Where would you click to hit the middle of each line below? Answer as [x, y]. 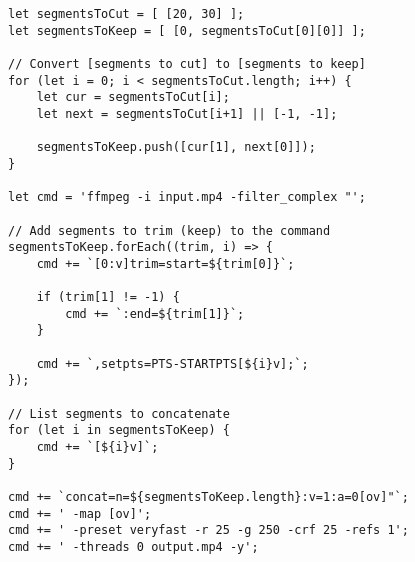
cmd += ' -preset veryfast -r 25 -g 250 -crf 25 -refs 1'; [208, 530]
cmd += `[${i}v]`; [97, 447]
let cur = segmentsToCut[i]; [133, 97]
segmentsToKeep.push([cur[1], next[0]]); [176, 147]
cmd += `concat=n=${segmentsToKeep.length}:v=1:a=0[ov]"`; [208, 497]
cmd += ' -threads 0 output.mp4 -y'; [133, 547]
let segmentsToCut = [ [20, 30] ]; [126, 14]
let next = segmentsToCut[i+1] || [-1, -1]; [187, 113]
